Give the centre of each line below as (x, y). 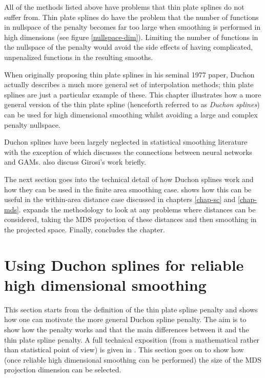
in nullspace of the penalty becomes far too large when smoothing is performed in (132, 27)
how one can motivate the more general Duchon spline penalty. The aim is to (125, 319)
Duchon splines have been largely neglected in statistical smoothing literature (126, 142)
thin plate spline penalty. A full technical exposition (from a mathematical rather (132, 339)
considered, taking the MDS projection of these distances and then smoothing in (130, 219)
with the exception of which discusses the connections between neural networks (128, 152)
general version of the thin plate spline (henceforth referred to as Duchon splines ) (132, 104)
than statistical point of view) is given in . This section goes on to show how (124, 350)
